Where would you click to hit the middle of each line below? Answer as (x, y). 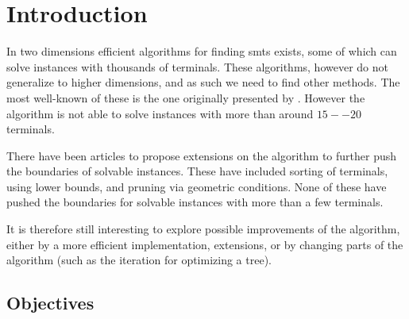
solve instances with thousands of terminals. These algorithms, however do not (197, 66)
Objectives (50, 303)
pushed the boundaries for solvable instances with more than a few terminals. (195, 202)
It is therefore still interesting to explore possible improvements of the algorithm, (203, 229)
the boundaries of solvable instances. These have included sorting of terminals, (197, 171)
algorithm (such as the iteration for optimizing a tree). (139, 260)
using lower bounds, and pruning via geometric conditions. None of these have (197, 186)
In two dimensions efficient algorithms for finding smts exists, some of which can (202, 51)
